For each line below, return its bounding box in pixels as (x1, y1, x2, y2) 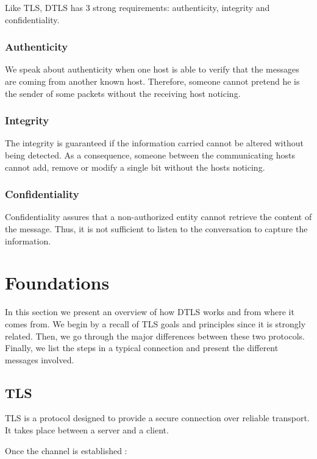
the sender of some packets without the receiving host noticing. (5, 87, 241, 99)
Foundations (5, 270, 110, 295)
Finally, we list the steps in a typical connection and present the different (5, 341, 279, 354)
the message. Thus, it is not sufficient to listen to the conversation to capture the (5, 222, 308, 235)
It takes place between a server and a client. (5, 424, 169, 436)
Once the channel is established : (5, 444, 127, 457)
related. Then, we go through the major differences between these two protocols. (5, 329, 305, 342)
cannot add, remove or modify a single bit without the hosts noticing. (5, 160, 265, 173)
